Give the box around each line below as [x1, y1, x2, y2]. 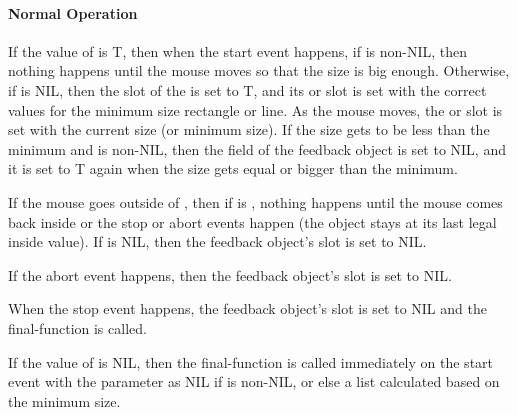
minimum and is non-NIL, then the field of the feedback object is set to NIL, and [8, 138, 506, 159]
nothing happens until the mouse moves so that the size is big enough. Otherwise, [8, 60, 510, 81]
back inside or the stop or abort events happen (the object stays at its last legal [8, 211, 497, 232]
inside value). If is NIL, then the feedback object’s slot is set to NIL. [8, 231, 427, 252]
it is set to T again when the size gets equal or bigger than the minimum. [8, 158, 458, 179]
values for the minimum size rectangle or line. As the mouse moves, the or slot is [8, 99, 503, 120]
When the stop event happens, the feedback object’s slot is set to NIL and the [8, 298, 487, 319]
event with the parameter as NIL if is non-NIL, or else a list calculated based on [8, 371, 500, 392]
